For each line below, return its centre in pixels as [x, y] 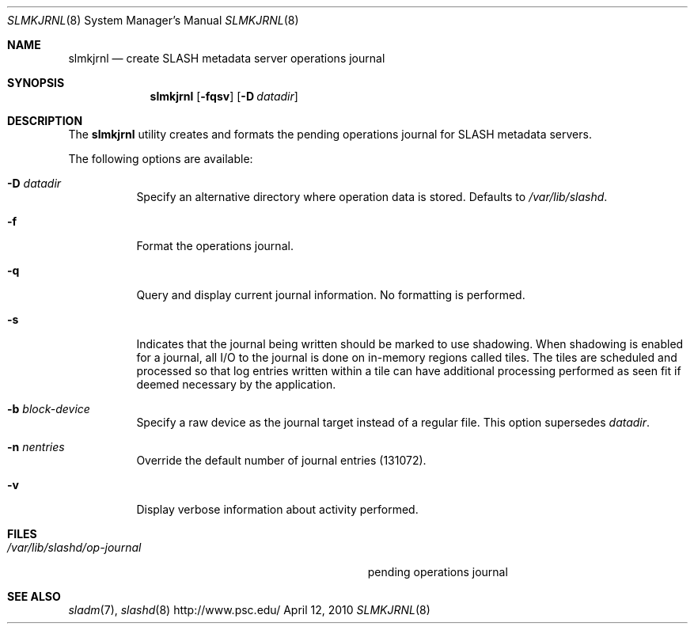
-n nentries [36, 447]
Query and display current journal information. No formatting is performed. [331, 295]
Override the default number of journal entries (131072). [281, 460]
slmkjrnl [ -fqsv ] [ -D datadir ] [224, 96]
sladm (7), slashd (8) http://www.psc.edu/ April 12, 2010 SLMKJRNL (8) [249, 610]
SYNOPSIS [36, 83]
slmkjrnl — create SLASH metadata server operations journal [227, 58]
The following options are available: [161, 159]
